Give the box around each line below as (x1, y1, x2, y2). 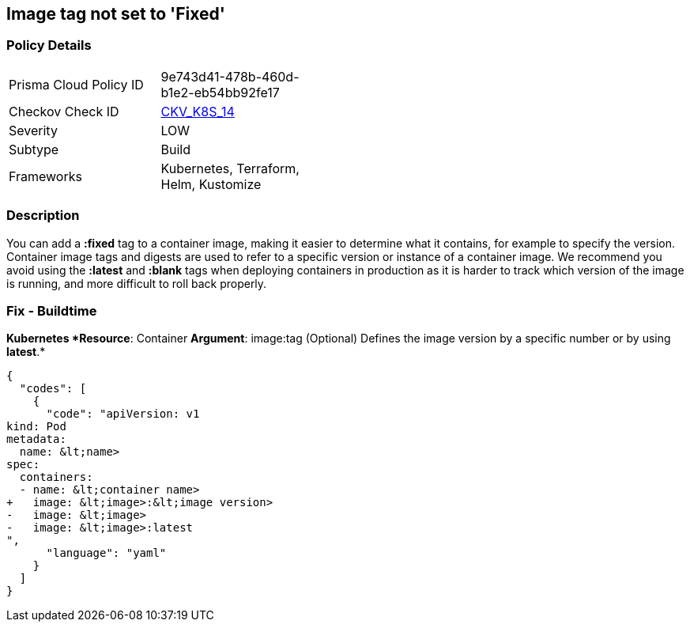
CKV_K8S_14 (160, 103, 235, 119)
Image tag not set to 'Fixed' (6, 4, 225, 24)
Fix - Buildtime (6, 302, 97, 319)
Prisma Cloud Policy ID (9, 76, 144, 93)
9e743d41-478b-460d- (160, 68, 300, 85)
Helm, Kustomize (160, 176, 262, 192)
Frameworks (9, 168, 82, 184)
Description (6, 207, 80, 224)
